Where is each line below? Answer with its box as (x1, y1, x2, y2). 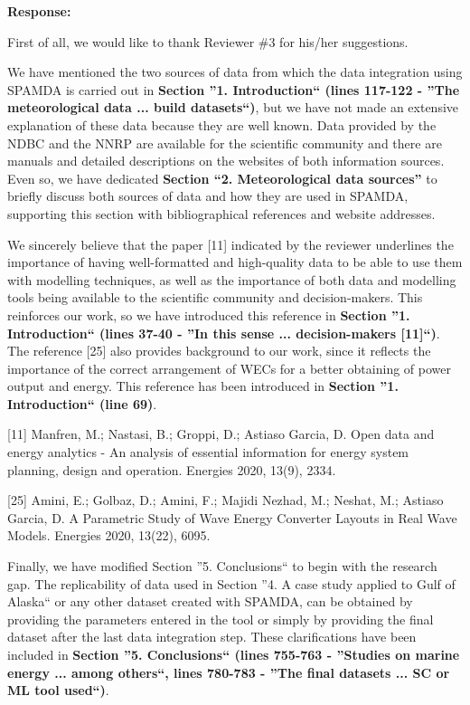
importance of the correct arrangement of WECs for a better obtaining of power (7, 358, 451, 377)
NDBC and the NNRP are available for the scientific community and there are (7, 133, 442, 152)
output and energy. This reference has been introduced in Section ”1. (7, 376, 399, 395)
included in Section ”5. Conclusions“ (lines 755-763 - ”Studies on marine (7, 645, 460, 663)
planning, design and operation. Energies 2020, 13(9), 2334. (7, 460, 336, 479)
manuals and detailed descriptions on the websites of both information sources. (7, 151, 445, 170)
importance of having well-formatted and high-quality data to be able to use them (7, 252, 463, 272)
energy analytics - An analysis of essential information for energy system (7, 443, 409, 462)
